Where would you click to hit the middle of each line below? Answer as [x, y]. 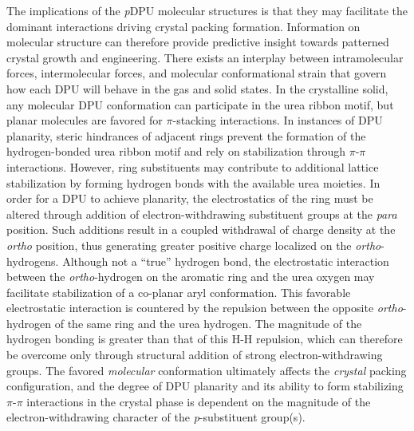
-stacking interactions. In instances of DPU [278, 120]
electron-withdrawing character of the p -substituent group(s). [156, 417]
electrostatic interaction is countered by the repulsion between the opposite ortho [205, 308]
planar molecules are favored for [85, 120]
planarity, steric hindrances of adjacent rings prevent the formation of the [186, 135]
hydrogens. [33, 261]
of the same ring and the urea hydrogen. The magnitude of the [208, 323]
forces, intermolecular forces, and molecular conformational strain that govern [197, 73]
